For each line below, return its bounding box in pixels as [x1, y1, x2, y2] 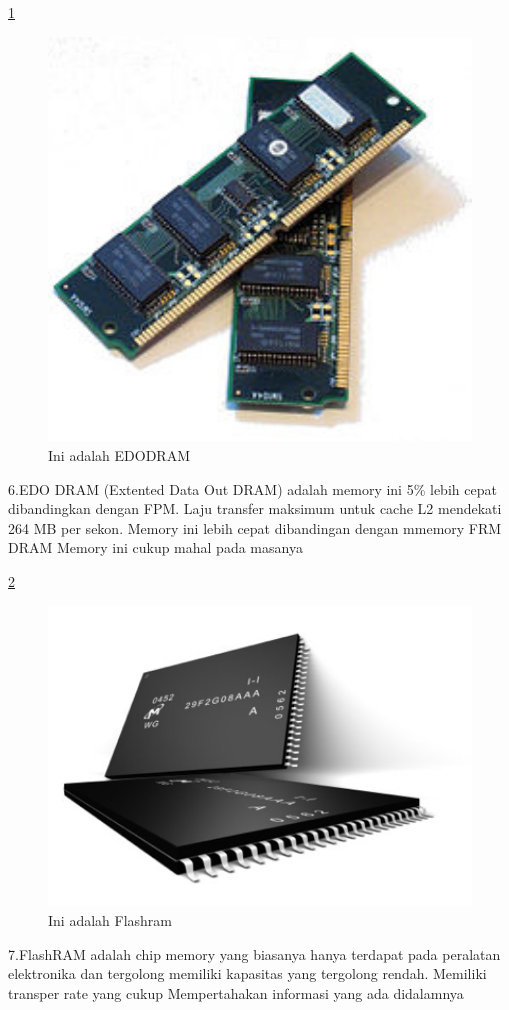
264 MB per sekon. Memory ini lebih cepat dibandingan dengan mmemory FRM [8, 517, 502, 538]
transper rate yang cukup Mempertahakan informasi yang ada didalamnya [8, 982, 464, 1003]
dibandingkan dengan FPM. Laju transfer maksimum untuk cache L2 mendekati [8, 498, 502, 519]
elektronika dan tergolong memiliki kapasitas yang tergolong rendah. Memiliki [8, 963, 487, 984]
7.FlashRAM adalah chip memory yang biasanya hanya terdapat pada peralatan [8, 943, 501, 964]
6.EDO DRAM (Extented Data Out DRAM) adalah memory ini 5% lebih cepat [8, 478, 497, 499]
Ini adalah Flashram [48, 910, 172, 931]
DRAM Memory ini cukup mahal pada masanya [8, 537, 303, 558]
